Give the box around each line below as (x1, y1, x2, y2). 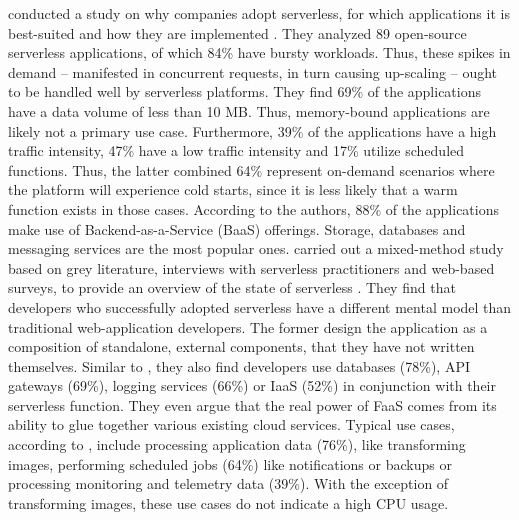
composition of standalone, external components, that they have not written (8, 336, 475, 357)
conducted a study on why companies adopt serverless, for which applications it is (8, 3, 510, 23)
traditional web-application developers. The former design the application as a (8, 316, 488, 337)
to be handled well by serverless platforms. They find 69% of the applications (8, 81, 482, 102)
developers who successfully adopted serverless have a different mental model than (8, 296, 512, 317)
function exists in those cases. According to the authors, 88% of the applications (8, 198, 499, 219)
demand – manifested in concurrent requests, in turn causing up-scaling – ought (8, 61, 498, 82)
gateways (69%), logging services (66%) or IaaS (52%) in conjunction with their (8, 375, 496, 396)
